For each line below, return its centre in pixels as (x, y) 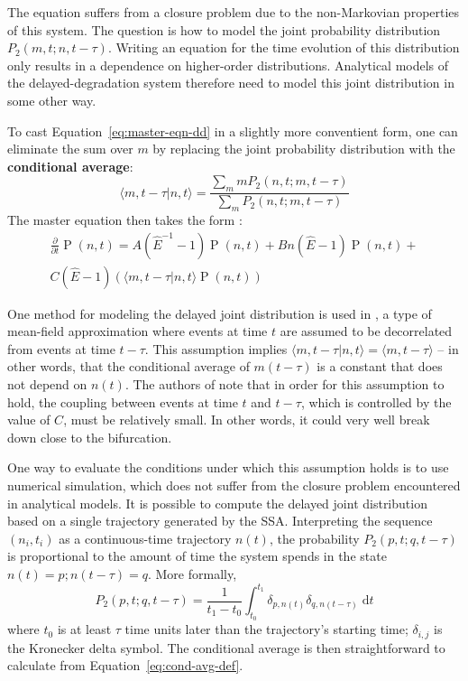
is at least (84, 629)
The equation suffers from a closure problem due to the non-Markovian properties (234, 12)
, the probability (314, 538)
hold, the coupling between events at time (123, 401)
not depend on (47, 384)
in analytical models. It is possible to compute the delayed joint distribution (217, 503)
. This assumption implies (216, 348)
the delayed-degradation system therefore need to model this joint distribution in (231, 83)
